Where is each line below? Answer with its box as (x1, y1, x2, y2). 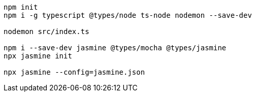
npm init (4, 3, 38, 11)
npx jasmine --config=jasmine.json (4, 68, 145, 76)
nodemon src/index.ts (4, 27, 89, 36)
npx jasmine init (4, 52, 72, 60)
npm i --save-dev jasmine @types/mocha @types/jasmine (4, 44, 227, 52)
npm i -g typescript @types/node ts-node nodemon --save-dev (4, 11, 252, 19)
